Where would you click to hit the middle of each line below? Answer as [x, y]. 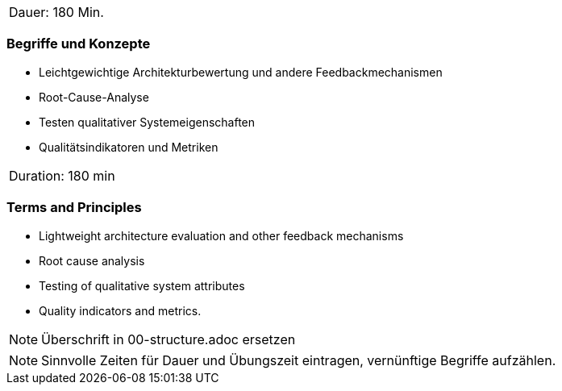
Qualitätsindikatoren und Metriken [129, 147]
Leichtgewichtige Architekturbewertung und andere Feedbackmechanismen [241, 72]
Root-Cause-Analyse [94, 97]
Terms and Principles [74, 208]
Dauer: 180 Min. [56, 12]
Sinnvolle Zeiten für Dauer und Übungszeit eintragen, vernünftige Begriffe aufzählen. [299, 360]
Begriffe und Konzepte [79, 44]
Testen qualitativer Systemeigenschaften [147, 122]
